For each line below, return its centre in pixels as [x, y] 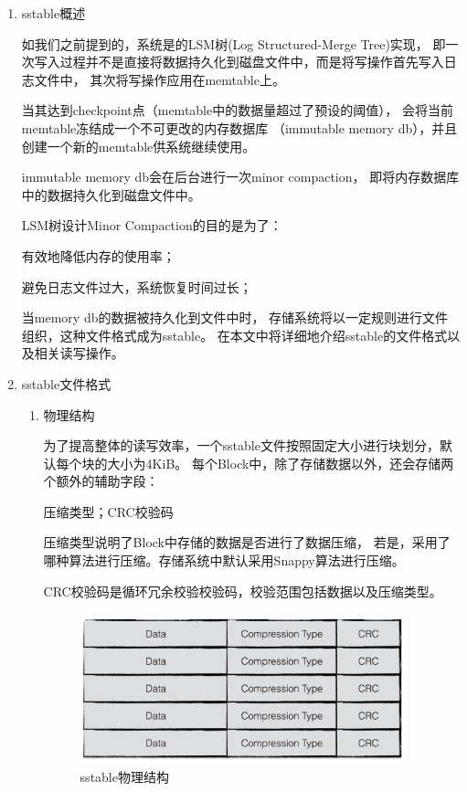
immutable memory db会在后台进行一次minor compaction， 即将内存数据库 [240, 177]
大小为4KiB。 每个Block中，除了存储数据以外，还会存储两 [281, 463]
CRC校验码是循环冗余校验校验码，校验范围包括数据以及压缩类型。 [243, 591]
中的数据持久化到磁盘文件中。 [111, 194]
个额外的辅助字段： [101, 481]
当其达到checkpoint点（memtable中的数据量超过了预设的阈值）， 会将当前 [237, 110]
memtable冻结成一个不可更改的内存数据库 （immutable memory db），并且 [239, 127]
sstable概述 [53, 13]
